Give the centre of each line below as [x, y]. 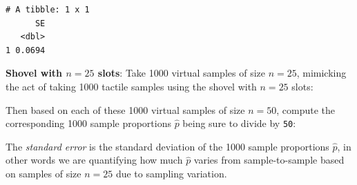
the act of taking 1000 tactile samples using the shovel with [131, 86]
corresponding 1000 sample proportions [88, 123]
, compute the [306, 109]
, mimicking [321, 73]
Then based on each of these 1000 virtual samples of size [125, 109]
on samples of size [44, 173]
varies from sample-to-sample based [269, 160]
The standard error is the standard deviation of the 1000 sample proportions [167, 146]
